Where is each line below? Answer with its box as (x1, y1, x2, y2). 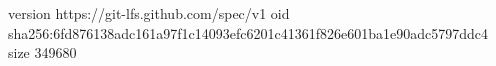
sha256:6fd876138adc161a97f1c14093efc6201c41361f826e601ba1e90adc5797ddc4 (8, 22, 488, 43)
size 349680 (8, 42, 77, 63)
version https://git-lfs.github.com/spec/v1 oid (8, 3, 290, 23)
